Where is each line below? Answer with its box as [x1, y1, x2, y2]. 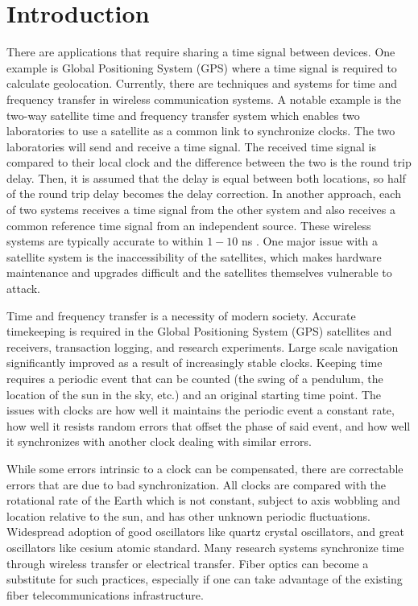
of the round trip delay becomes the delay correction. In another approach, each [6, 185, 401, 202]
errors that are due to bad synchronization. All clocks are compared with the [6, 476, 387, 493]
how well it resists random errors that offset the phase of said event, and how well [6, 417, 411, 434]
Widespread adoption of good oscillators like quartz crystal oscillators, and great [6, 523, 404, 540]
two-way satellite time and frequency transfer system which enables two [6, 106, 360, 123]
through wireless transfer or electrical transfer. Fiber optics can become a [6, 554, 369, 571]
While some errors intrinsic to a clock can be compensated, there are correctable [6, 460, 404, 476]
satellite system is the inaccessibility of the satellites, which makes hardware [6, 248, 382, 265]
